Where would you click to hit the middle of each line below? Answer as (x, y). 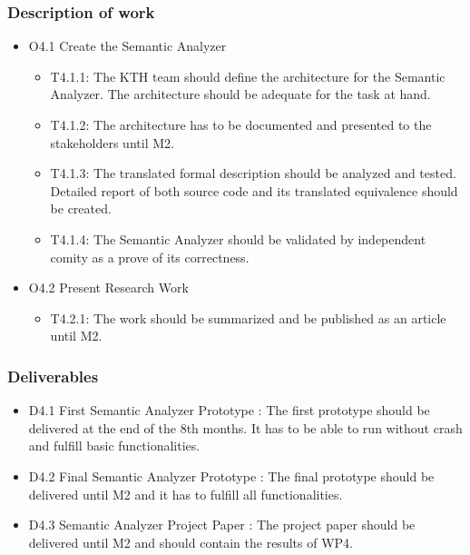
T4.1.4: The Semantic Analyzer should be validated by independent (238, 238)
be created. (81, 208)
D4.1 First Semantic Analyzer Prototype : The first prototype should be (229, 410)
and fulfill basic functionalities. (114, 446)
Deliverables (53, 376)
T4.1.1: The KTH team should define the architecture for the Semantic (248, 76)
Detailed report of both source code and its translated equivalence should (254, 190)
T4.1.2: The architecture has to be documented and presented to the (241, 124)
